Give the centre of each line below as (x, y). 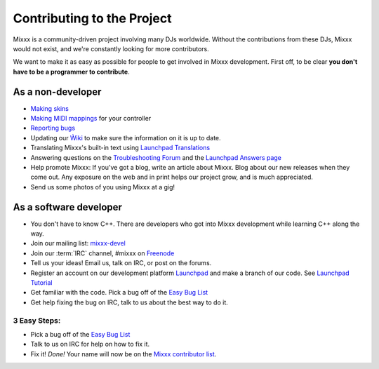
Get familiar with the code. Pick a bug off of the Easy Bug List (119, 293)
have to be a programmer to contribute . (71, 72)
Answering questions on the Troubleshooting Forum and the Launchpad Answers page (156, 157)
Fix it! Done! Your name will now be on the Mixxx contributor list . (124, 354)
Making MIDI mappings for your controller (91, 119)
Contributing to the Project (92, 18)
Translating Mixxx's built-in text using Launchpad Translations (120, 148)
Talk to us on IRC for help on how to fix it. (90, 344)
